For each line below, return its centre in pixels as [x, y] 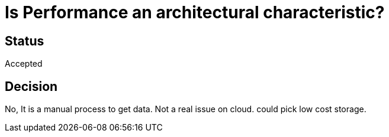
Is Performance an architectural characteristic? [195, 12]
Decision [31, 86]
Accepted [24, 64]
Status [25, 41]
